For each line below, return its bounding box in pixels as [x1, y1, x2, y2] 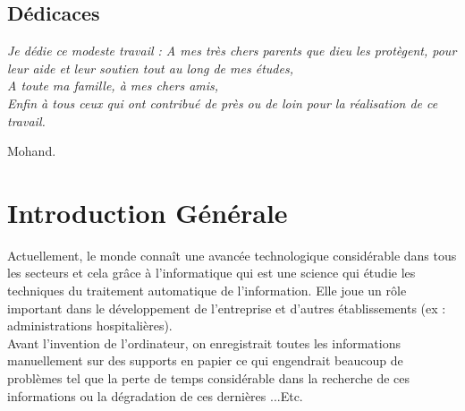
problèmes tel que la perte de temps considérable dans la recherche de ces [7, 369, 410, 388]
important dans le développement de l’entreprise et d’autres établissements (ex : [7, 298, 446, 317]
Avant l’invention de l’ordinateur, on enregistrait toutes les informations [7, 333, 401, 352]
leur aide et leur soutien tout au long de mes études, [7, 58, 293, 77]
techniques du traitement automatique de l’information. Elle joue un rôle [7, 281, 407, 300]
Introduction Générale [7, 193, 288, 230]
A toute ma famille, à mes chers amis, [7, 76, 219, 95]
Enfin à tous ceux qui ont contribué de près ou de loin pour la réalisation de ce [7, 93, 438, 112]
